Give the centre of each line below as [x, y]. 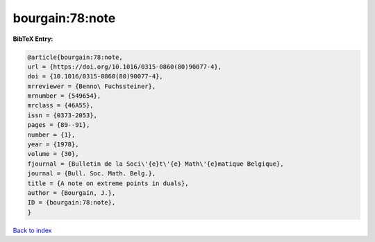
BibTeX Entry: [33, 39]
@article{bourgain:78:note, [75, 57]
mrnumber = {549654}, [64, 96]
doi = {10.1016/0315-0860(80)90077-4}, [95, 77]
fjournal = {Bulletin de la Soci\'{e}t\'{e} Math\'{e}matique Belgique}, [156, 164]
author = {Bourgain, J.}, [72, 193]
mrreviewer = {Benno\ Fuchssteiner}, [92, 86]
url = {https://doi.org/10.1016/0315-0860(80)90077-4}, [125, 67]
